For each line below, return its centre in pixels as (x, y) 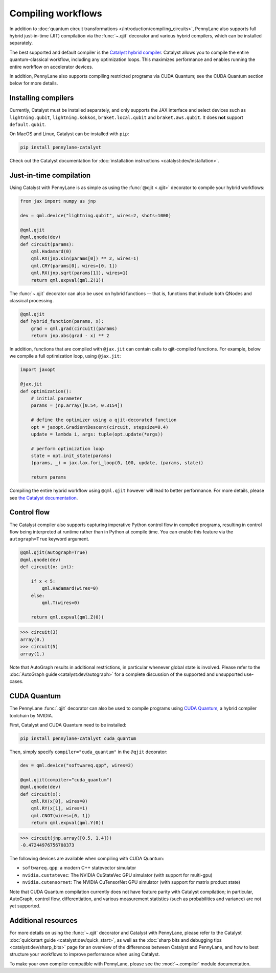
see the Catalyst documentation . (44, 498)
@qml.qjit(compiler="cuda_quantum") (66, 780)
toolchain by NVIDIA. (31, 715)
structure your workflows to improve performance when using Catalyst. (85, 954)
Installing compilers (42, 98)
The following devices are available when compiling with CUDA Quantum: (87, 859)
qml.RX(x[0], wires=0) (59, 801)
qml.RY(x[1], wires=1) (59, 809)
